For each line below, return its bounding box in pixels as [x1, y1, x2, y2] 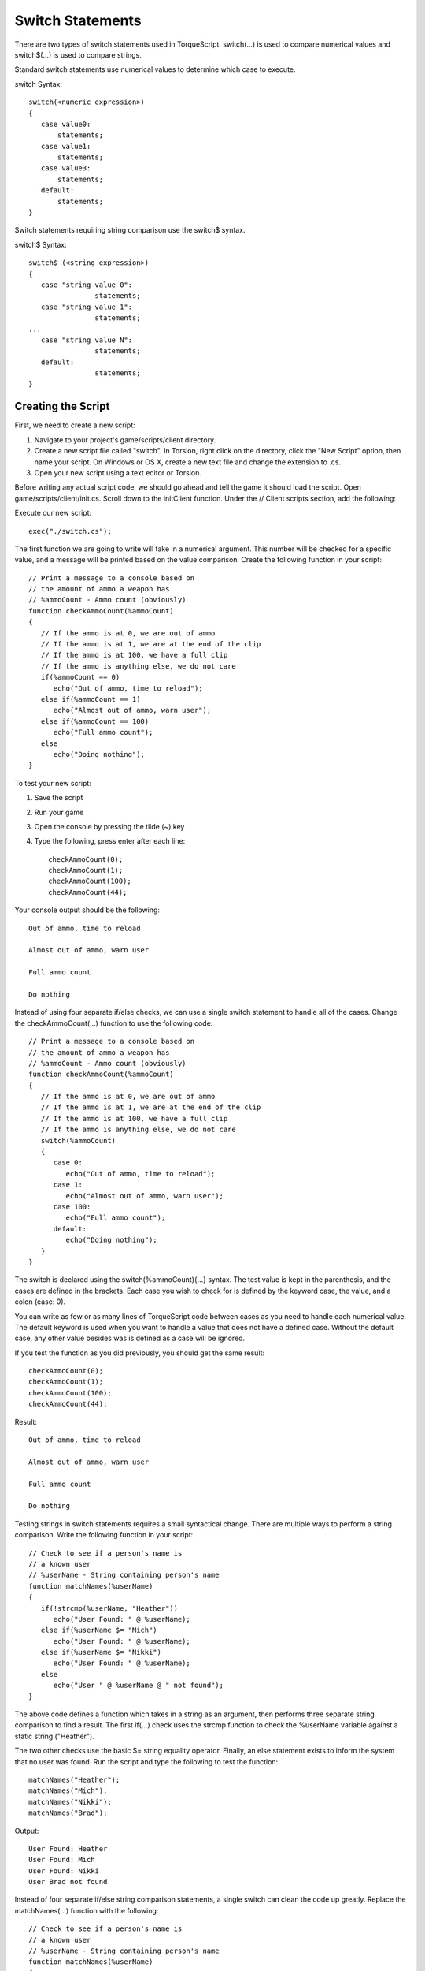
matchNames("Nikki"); [28, 1798, 112, 1806]
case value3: [40, 164, 91, 173]
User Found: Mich [28, 1855, 95, 1865]
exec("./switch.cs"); [28, 527, 112, 535]
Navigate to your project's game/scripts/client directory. [34, 434, 216, 445]
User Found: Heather [28, 1844, 108, 1853]
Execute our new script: [14, 509, 92, 518]
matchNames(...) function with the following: [14, 1906, 159, 1915]
